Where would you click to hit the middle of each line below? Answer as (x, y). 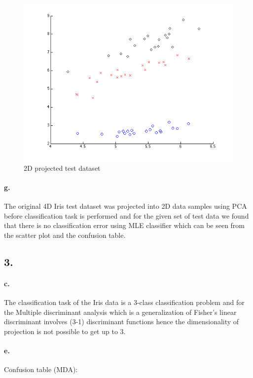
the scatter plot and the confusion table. (65, 235)
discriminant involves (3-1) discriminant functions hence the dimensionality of (122, 321)
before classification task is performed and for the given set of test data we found (126, 215)
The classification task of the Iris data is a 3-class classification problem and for (124, 302)
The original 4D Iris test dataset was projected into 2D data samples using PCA (126, 206)
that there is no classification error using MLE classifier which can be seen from (125, 225)
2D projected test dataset (62, 168)
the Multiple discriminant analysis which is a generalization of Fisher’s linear (120, 312)
